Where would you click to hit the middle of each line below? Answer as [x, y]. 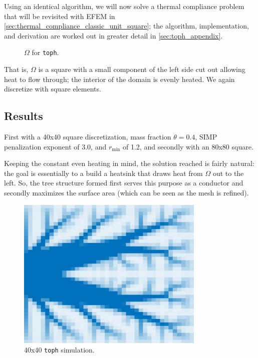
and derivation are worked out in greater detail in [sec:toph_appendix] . [113, 35]
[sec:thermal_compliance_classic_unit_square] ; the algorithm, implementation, [126, 26]
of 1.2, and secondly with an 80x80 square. [188, 146]
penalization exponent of [42, 146]
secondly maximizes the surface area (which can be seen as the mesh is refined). [126, 192]
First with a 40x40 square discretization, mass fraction [88, 137]
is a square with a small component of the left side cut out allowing [142, 69]
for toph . [45, 52]
